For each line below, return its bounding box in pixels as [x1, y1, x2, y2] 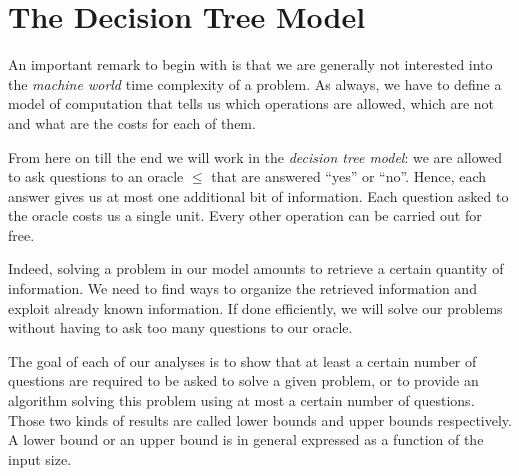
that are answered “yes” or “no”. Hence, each [211, 166, 487, 187]
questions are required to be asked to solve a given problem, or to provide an [8, 370, 479, 391]
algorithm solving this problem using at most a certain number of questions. [8, 390, 475, 411]
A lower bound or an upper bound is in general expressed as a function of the [8, 429, 484, 450]
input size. [8, 448, 72, 469]
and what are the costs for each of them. [8, 112, 256, 133]
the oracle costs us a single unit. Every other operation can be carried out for [8, 205, 482, 226]
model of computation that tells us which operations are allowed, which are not [8, 93, 495, 114]
